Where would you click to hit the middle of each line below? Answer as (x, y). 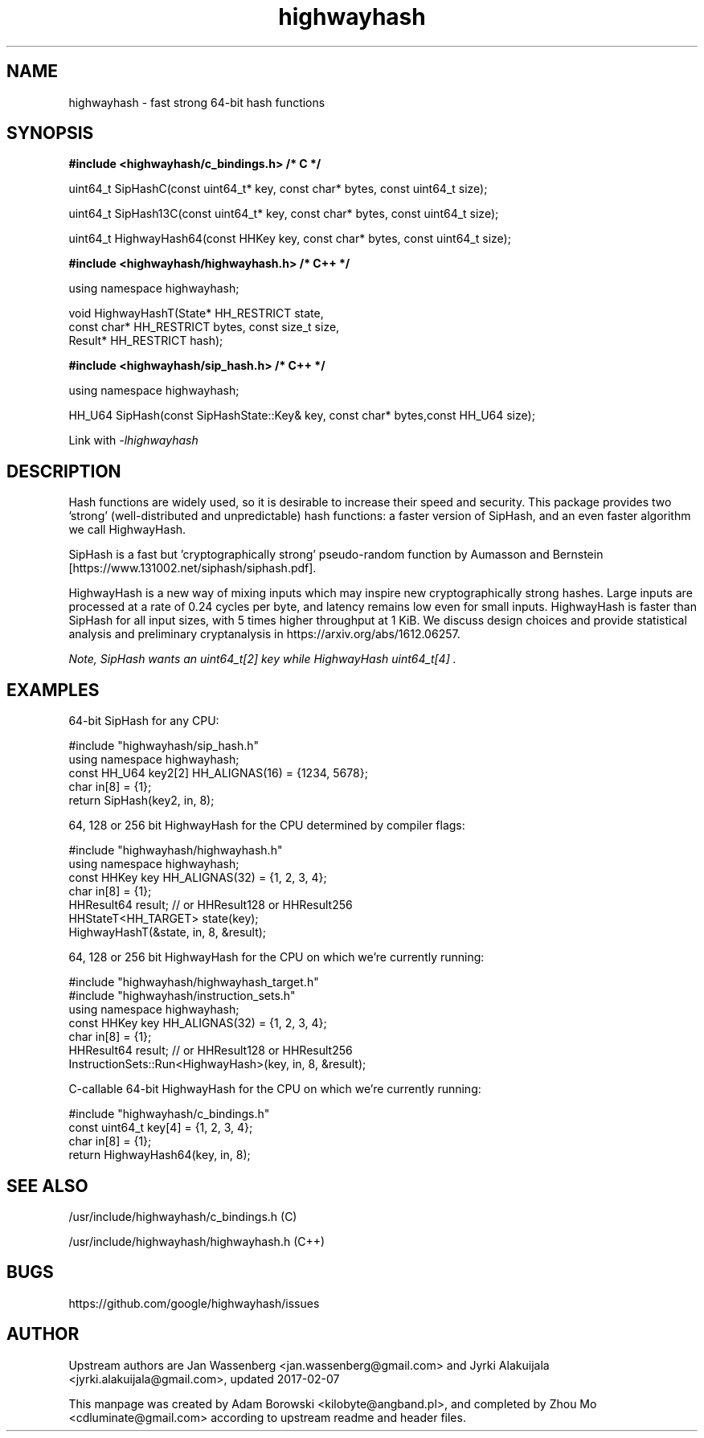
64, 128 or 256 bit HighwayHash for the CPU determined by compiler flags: (267, 826)
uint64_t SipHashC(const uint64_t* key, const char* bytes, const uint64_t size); (278, 189)
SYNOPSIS (50, 133)
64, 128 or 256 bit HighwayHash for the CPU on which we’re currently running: (276, 957)
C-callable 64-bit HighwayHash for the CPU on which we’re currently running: (275, 1089)
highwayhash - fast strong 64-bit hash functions (197, 102)
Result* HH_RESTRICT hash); (146, 341)
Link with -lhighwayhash (133, 440)
